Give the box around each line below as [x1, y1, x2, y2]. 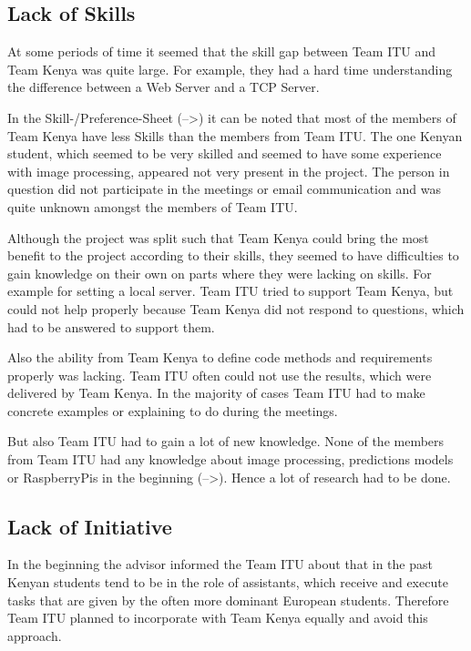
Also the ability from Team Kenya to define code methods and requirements [7, 348, 433, 367]
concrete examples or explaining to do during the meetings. [7, 401, 338, 420]
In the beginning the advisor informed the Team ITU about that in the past [7, 554, 433, 574]
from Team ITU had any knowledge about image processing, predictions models [7, 450, 454, 469]
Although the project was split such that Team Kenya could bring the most [7, 228, 429, 247]
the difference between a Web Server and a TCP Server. [7, 77, 320, 97]
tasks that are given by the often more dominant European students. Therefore [7, 590, 449, 609]
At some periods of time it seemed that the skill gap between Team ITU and [7, 42, 436, 61]
